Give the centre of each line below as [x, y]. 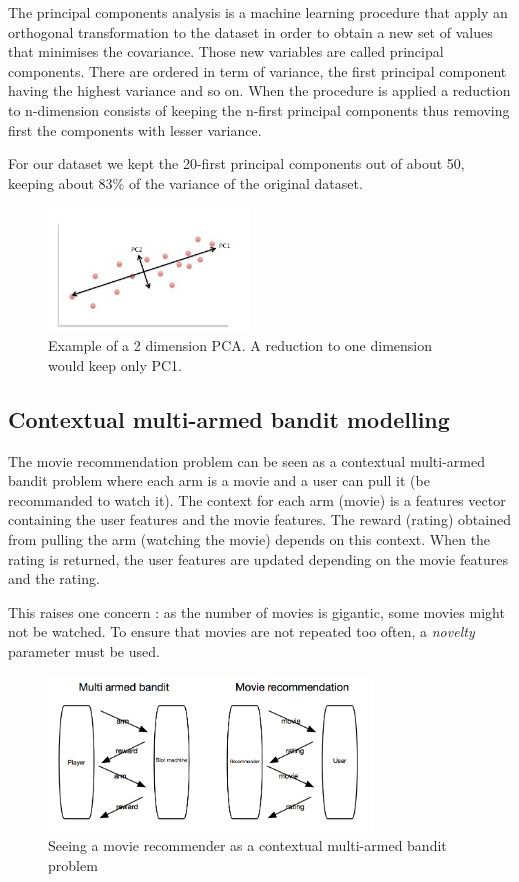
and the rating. [54, 578]
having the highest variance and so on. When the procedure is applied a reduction [259, 90]
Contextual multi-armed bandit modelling [229, 418]
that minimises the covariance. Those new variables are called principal [226, 51]
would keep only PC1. [115, 364]
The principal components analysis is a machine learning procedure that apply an [258, 12]
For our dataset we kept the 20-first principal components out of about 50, [236, 163]
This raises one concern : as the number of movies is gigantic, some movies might [256, 611]
